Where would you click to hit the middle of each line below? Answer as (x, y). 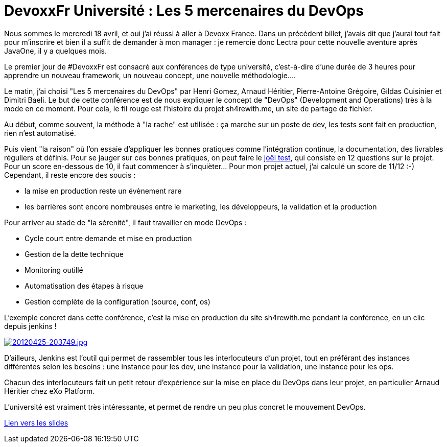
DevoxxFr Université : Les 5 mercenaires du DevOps (184, 11)
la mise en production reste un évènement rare (103, 191)
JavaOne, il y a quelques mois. (55, 51)
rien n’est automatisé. (40, 133)
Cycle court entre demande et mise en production (108, 238)
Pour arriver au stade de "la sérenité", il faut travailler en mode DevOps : (125, 222)
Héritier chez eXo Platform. (50, 391)
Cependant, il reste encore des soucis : (70, 175)
